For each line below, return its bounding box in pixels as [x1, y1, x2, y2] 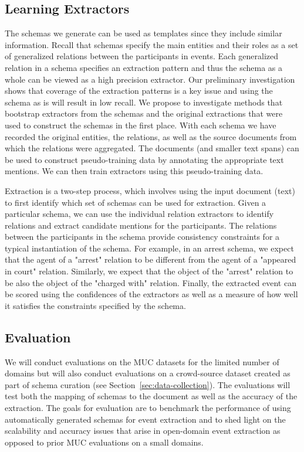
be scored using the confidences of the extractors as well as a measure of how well [5, 288, 298, 300]
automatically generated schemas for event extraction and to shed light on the [5, 413, 286, 425]
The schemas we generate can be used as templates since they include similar [5, 27, 282, 39]
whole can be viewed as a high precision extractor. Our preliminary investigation [5, 73, 295, 85]
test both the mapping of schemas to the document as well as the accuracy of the [5, 390, 298, 402]
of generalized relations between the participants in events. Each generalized [5, 50, 279, 62]
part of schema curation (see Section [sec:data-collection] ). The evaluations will [5, 378, 291, 390]
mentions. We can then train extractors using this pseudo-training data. [5, 165, 264, 177]
